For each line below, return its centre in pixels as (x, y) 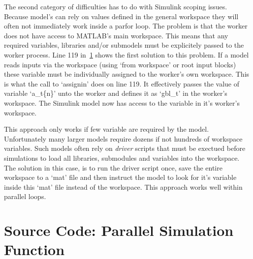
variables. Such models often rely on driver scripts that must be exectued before (125, 148)
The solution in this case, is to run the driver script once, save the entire (113, 167)
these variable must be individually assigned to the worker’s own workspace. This (127, 74)
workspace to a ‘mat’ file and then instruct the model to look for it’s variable (120, 177)
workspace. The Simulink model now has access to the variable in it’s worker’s (122, 102)
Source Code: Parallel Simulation (119, 230)
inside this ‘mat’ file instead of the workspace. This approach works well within (123, 187)
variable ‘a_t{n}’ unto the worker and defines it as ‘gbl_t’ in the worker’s (116, 93)
